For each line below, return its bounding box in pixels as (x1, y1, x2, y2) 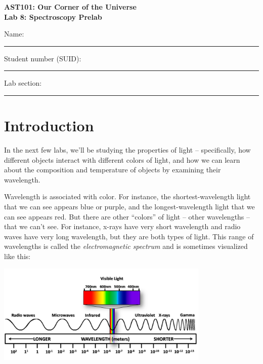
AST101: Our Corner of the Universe (4, 2, 137, 12)
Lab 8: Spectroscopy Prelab (4, 11, 102, 22)
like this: (4, 251, 31, 262)
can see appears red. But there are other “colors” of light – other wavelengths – (4, 211, 250, 222)
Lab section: (4, 78, 42, 88)
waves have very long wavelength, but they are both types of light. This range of (4, 231, 254, 241)
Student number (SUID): (4, 53, 81, 63)
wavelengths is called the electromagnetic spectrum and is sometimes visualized (4, 241, 248, 251)
